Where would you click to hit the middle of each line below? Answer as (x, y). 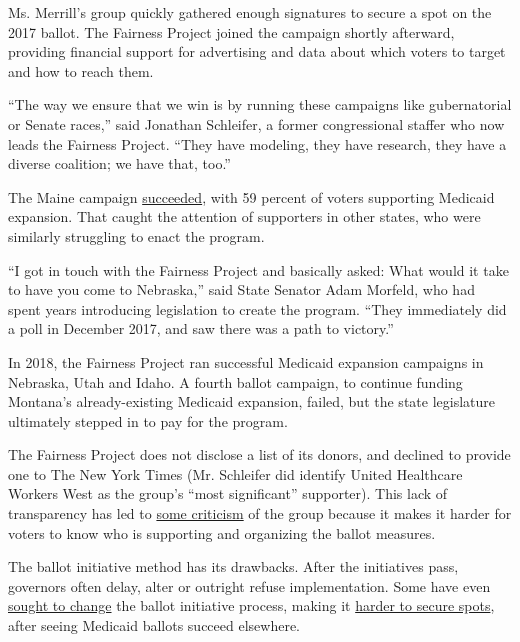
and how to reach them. (81, 70)
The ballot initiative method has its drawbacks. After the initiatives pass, (233, 566)
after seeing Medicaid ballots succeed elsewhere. (154, 625)
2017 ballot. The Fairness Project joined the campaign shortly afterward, (231, 31)
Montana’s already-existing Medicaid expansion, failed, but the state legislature (252, 401)
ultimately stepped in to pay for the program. (148, 420)
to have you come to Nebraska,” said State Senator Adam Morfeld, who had (241, 289)
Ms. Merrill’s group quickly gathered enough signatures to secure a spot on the (250, 12)
